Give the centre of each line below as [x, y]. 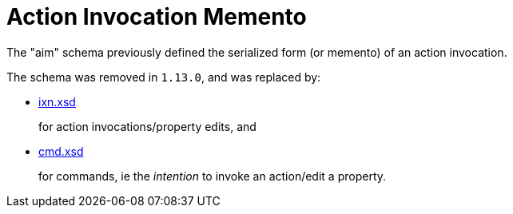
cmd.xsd [61, 151]
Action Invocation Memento [157, 17]
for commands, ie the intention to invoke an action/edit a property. [213, 176]
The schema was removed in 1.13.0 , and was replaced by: [164, 77]
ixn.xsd [57, 101]
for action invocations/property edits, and [147, 126]
